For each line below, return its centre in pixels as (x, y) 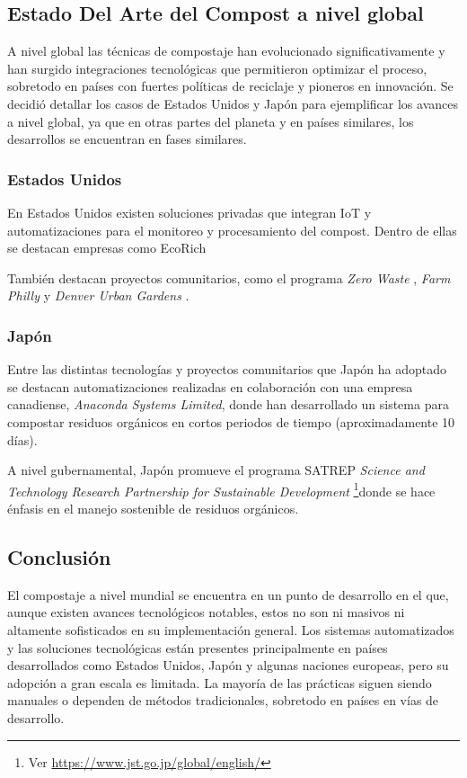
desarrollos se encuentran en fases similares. (127, 139)
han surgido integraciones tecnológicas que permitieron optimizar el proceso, (217, 68)
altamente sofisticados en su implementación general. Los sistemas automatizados (231, 629)
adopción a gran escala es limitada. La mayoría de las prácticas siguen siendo (220, 682)
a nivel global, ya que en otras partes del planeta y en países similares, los (211, 121)
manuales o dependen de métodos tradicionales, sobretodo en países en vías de (223, 700)
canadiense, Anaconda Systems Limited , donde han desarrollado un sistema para (228, 404)
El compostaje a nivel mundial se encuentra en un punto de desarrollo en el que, (228, 594)
